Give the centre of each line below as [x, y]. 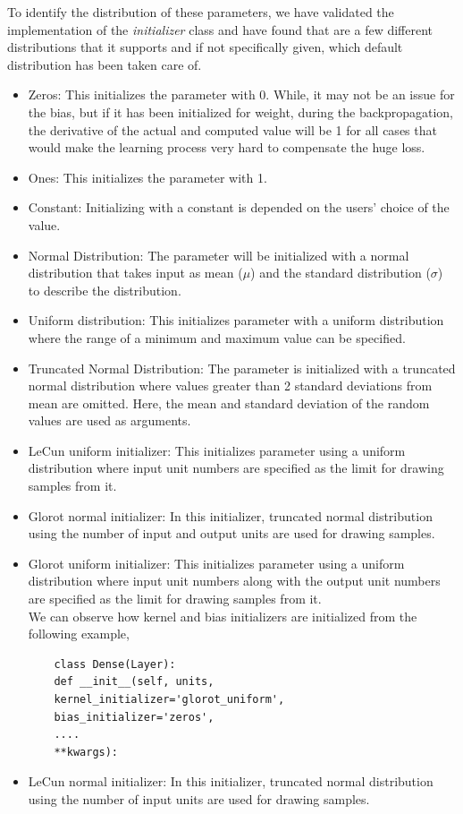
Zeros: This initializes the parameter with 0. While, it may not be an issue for [241, 94]
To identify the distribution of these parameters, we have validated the [201, 12]
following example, [79, 634]
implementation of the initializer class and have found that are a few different [220, 29]
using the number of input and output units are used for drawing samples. [231, 533]
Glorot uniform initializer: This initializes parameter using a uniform [216, 563]
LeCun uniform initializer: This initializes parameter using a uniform [217, 450]
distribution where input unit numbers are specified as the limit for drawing [236, 468]
